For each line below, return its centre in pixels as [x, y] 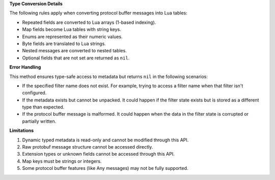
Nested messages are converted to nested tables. [74, 51]
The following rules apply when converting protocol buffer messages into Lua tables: [99, 13]
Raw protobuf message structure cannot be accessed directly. [88, 147]
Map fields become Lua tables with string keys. [72, 29]
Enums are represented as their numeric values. [72, 37]
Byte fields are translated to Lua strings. [64, 44]
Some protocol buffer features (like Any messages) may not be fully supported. [105, 168]
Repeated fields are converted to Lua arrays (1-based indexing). [89, 22]
